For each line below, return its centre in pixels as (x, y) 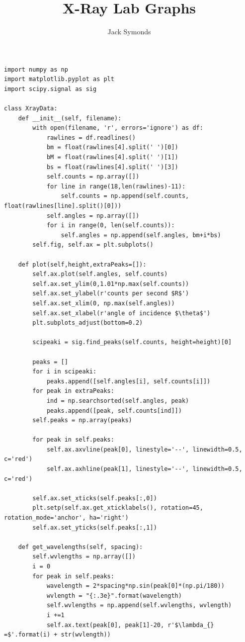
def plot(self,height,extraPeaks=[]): (82, 264)
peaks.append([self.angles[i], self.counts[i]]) (128, 381)
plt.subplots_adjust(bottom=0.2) (88, 323)
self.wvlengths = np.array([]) (84, 557)
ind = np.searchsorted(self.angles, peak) (118, 401)
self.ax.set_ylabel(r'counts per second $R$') (111, 294)
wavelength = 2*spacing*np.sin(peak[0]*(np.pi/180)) (135, 586)
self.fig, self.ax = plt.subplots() (93, 245)
